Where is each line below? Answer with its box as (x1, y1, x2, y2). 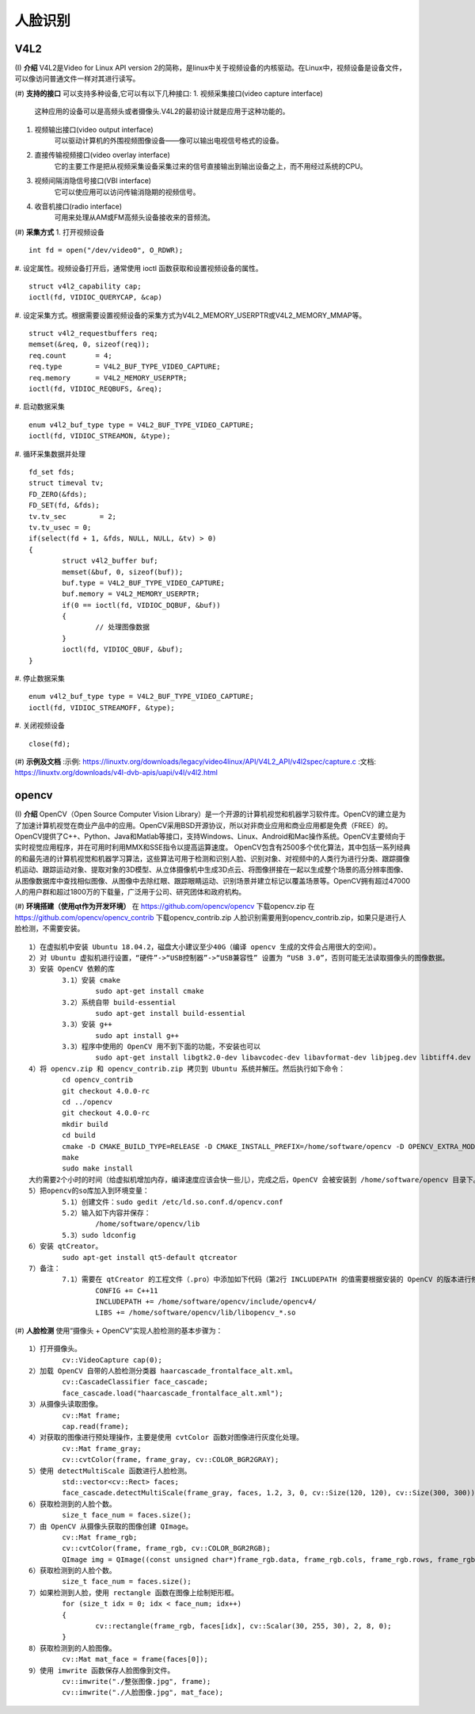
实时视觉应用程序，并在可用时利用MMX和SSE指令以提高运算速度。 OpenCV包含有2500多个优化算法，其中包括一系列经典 (14, 842, 411, 852)
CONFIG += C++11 (95, 1286, 158, 1295)
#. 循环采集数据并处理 (14, 449, 86, 459)
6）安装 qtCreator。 (28, 1242, 103, 1251)
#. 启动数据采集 (14, 402, 65, 411)
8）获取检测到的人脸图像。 (28, 1643, 116, 1652)
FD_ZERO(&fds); (28, 490, 88, 498)
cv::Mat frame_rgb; (62, 1533, 138, 1541)
